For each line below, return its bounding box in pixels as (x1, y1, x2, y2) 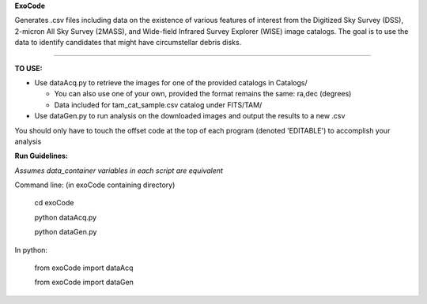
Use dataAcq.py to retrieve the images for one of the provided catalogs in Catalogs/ (34, 77, 308, 87)
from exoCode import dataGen (34, 277, 134, 287)
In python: (14, 245, 47, 254)
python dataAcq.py (34, 212, 97, 222)
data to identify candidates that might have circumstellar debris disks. (14, 38, 242, 47)
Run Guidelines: (14, 151, 69, 161)
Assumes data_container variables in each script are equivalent (14, 166, 223, 175)
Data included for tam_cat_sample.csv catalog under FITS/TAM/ (54, 99, 263, 110)
